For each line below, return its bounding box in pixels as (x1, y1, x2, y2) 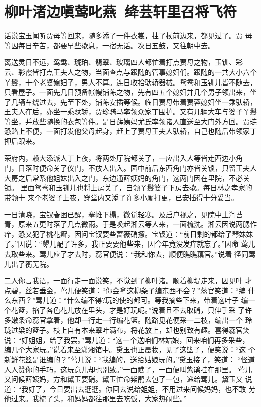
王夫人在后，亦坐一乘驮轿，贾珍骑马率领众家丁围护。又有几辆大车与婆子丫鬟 (4, 106, 257, 117)
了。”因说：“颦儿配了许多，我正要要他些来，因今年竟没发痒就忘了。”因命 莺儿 (4, 238, 255, 249)
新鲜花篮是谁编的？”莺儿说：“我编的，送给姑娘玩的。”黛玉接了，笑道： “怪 (4, 354, 248, 364)
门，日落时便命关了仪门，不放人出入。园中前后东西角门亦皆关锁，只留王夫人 (4, 162, 257, 173)
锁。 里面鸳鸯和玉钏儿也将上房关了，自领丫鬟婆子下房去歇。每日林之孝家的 (4, 182, 252, 193)
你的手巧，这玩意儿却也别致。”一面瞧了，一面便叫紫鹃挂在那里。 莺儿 (25, 364, 252, 374)
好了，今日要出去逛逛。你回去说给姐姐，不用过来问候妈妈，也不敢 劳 (28, 383, 256, 394)
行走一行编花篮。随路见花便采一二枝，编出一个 (88, 314, 243, 325)
